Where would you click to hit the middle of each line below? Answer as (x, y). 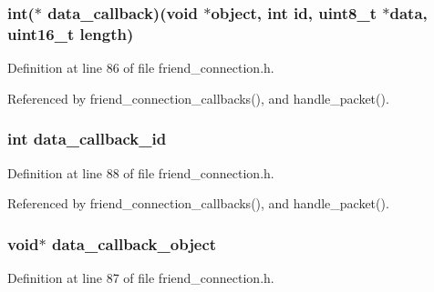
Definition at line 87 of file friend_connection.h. (141, 277)
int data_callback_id (87, 139)
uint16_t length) (71, 33)
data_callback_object (134, 243)
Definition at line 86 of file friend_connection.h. (141, 68)
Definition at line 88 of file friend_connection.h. (141, 172)
